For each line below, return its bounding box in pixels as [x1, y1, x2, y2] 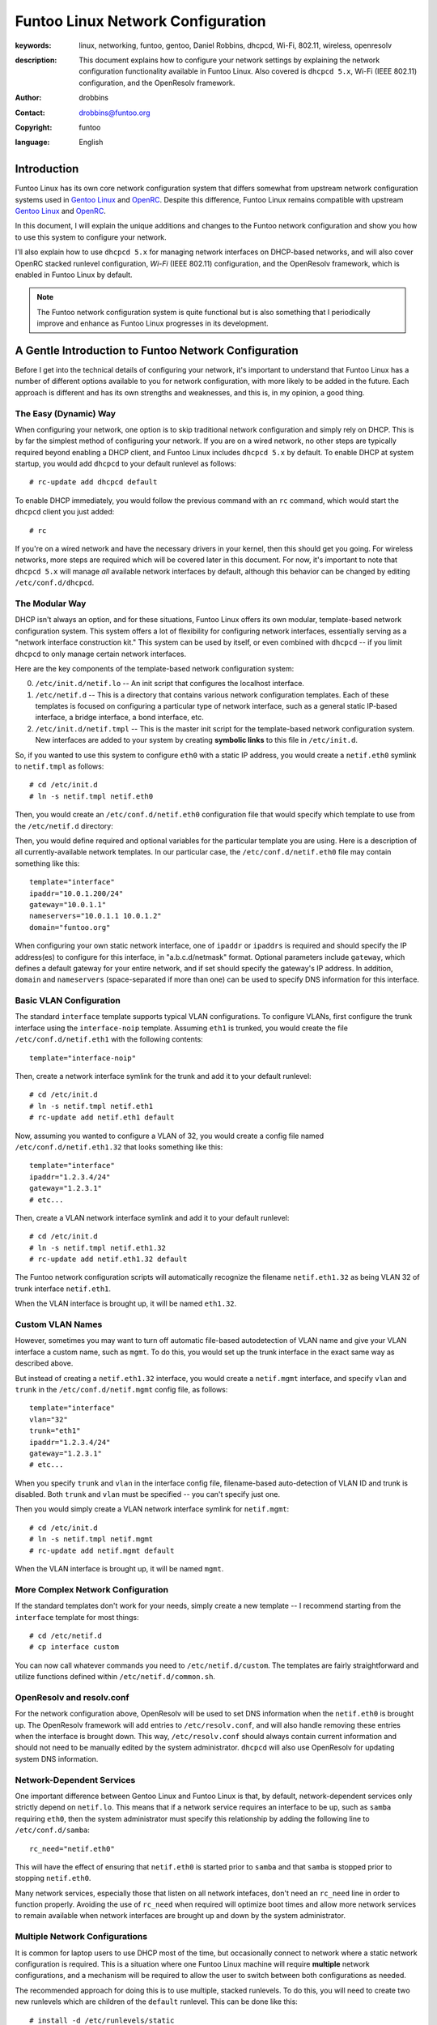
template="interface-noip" [29, 1053, 137, 1063]
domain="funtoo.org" [29, 923, 111, 932]
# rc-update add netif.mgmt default [29, 1545, 175, 1555]
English [78, 138, 104, 147]
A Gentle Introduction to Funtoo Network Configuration [15, 343, 299, 357]
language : [15, 138, 50, 147]
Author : [15, 93, 42, 103]
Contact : [15, 108, 46, 117]
